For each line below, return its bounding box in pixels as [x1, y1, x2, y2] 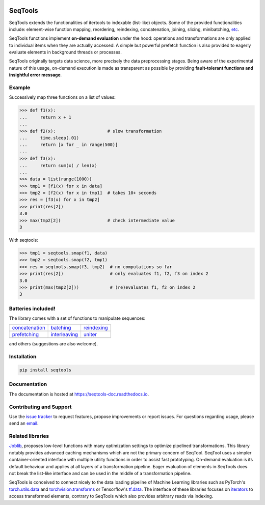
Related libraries [9, 433, 49, 440]
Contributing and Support [9, 403, 72, 410]
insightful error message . [9, 72, 62, 78]
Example [9, 84, 30, 91]
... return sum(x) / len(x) [19, 163, 98, 168]
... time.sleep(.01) [19, 135, 79, 140]
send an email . [9, 421, 39, 426]
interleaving [51, 331, 78, 338]
